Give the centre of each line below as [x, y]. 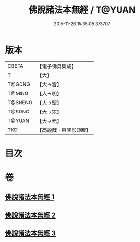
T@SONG [19, 112]
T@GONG [19, 84]
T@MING [18, 93]
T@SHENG [20, 102]
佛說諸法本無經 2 [30, 215]
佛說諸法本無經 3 [30, 233]
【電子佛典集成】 [57, 66]
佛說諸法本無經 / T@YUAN [82, 10]
